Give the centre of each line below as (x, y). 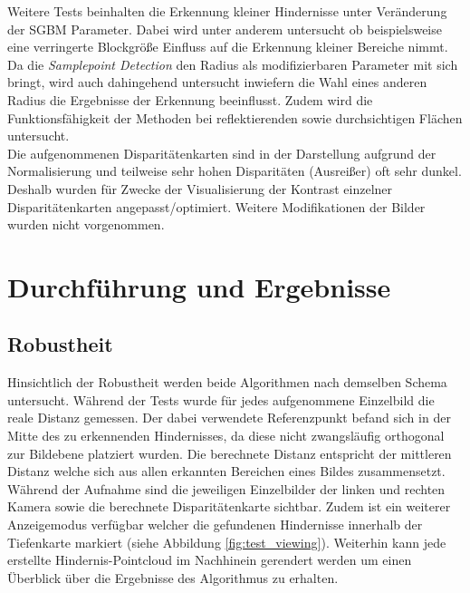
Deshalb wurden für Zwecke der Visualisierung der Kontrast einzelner (200, 188)
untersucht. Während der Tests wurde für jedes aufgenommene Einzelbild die (221, 399)
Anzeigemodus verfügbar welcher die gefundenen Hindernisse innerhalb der (215, 525)
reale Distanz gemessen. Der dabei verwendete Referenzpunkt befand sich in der (229, 418)
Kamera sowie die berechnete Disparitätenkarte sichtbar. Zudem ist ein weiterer (229, 506)
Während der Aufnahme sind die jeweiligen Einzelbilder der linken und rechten (226, 488)
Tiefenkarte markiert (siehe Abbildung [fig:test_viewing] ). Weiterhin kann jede (227, 542)
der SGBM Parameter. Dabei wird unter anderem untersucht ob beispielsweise (225, 29)
